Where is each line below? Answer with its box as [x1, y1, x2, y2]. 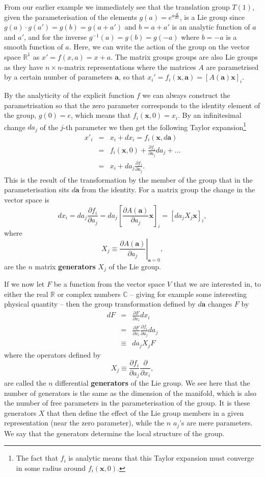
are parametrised [206, 61, 259, 72]
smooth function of [4, 41, 63, 52]
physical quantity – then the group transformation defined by [4, 298, 196, 309]
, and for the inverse [24, 31, 87, 42]
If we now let [4, 279, 45, 289]
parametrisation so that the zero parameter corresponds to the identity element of [4, 99, 260, 110]
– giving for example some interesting [130, 288, 247, 299]
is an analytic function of [172, 21, 250, 32]
